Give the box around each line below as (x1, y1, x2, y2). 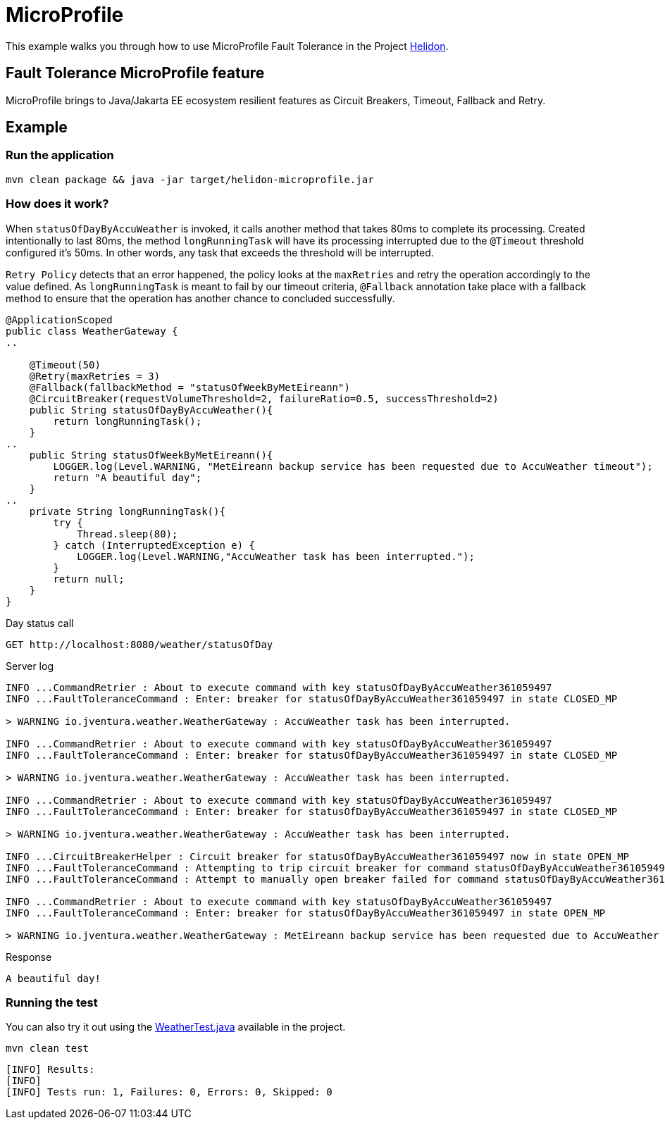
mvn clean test (6, 1043, 89, 1055)
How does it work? (6, 197, 109, 211)
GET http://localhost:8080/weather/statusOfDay (6, 638, 273, 650)
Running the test (6, 995, 98, 1009)
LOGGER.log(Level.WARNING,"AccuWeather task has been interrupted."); (77, 550, 475, 562)
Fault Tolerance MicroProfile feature (6, 64, 265, 82)
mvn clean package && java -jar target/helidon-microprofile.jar (6, 173, 374, 185)
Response (6, 950, 52, 963)
